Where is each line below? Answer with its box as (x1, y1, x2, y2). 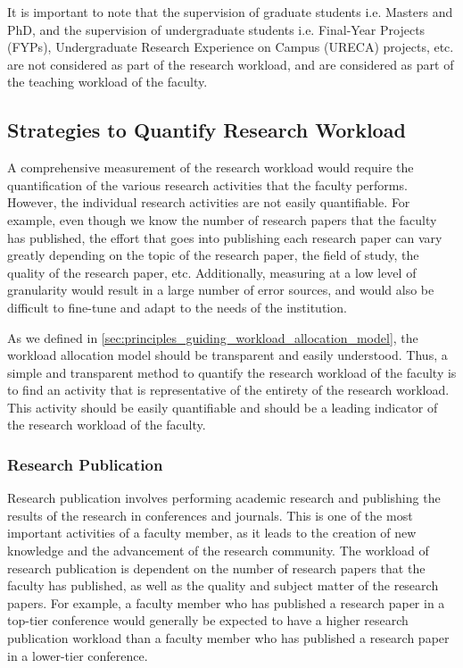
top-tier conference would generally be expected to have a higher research (7, 611, 409, 630)
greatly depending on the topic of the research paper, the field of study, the (7, 246, 419, 264)
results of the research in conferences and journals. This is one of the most (7, 505, 413, 524)
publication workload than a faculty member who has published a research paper (7, 629, 450, 647)
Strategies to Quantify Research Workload (7, 116, 406, 144)
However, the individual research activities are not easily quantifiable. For (7, 193, 410, 212)
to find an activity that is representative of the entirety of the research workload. (7, 380, 450, 399)
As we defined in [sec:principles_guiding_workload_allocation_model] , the (7, 328, 418, 347)
